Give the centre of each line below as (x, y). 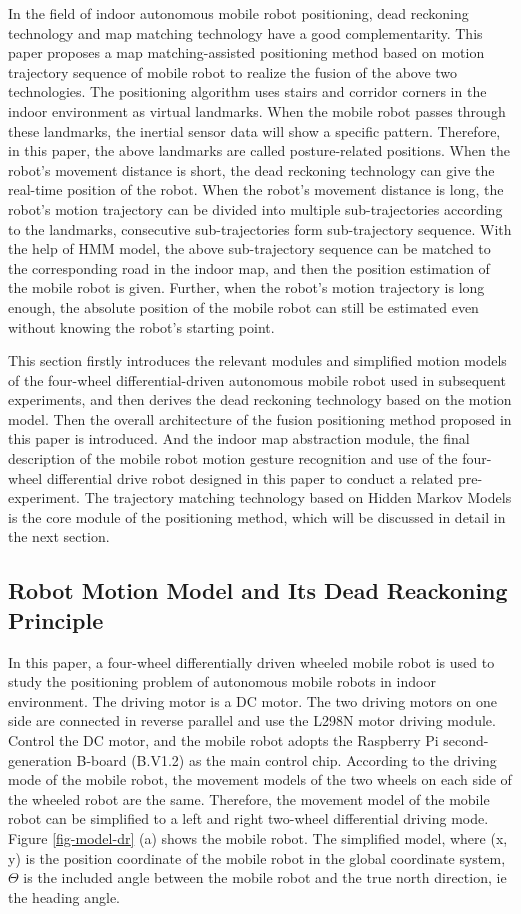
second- (466, 740)
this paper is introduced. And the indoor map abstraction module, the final (239, 438)
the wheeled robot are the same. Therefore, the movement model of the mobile (249, 798)
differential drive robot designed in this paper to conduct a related (250, 477)
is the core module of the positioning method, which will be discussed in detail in (257, 516)
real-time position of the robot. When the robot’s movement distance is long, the (256, 189)
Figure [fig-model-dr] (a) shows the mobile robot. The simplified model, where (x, (258, 837)
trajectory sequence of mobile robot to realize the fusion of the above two (233, 71)
